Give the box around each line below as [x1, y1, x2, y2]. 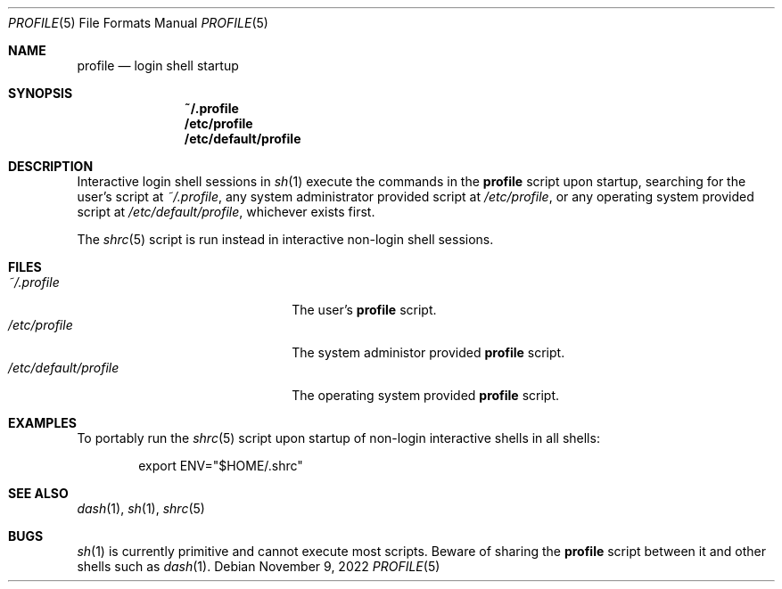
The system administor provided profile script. [292, 345, 565, 360]
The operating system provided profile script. [292, 388, 560, 403]
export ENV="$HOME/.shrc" [138, 458, 303, 473]
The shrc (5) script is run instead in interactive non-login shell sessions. [77, 232, 494, 247]
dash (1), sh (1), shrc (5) [77, 501, 205, 516]
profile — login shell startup [77, 58, 239, 73]
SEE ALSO [8, 486, 69, 501]
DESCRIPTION [8, 159, 94, 174]
